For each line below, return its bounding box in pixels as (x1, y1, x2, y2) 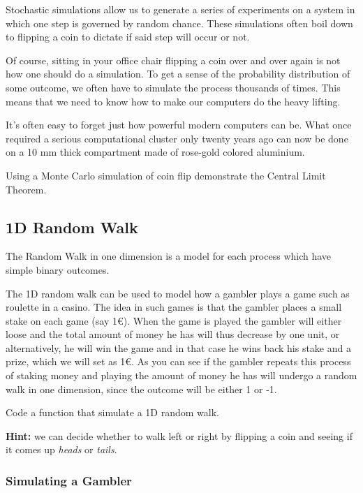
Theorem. (6, 182, 47, 196)
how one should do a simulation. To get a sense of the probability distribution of (6, 66, 350, 81)
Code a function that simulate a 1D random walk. (6, 405, 219, 420)
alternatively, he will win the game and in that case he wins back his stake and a (6, 340, 351, 355)
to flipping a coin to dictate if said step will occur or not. (6, 29, 250, 44)
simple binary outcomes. (6, 262, 110, 277)
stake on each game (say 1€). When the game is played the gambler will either (6, 313, 342, 328)
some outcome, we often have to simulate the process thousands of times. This (6, 80, 341, 94)
